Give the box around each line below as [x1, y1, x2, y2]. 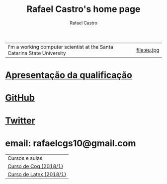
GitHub [5, 92, 35, 104]
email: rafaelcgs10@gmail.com [5, 137, 136, 149]
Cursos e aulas [7, 155, 43, 162]
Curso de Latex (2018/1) [7, 171, 67, 178]
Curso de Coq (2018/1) [7, 163, 64, 170]
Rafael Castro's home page [26, 3, 141, 15]
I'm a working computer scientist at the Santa [7, 43, 113, 50]
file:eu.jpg [136, 46, 160, 53]
